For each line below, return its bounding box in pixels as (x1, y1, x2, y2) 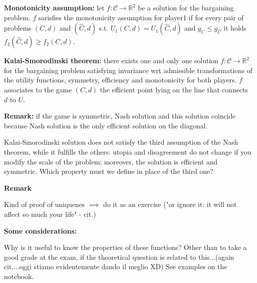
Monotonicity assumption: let (4, 2, 105, 12)
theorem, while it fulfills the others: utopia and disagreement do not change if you (4, 146, 252, 157)
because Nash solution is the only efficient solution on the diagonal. (4, 120, 208, 130)
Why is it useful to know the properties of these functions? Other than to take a (4, 242, 247, 252)
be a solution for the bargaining (138, 2, 234, 12)
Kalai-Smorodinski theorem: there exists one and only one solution (4, 55, 219, 66)
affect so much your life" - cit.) (4, 208, 96, 219)
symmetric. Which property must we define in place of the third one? (4, 166, 214, 176)
